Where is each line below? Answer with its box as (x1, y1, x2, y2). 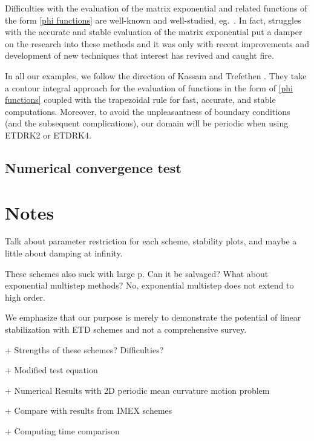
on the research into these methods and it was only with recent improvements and (5, 37, 309, 50)
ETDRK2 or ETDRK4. (5, 128, 91, 141)
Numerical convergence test (5, 158, 182, 177)
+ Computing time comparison (5, 424, 120, 437)
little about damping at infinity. (5, 247, 123, 260)
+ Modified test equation (5, 364, 98, 376)
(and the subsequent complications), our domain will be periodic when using (5, 117, 289, 129)
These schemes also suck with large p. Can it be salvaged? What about (5, 267, 269, 279)
